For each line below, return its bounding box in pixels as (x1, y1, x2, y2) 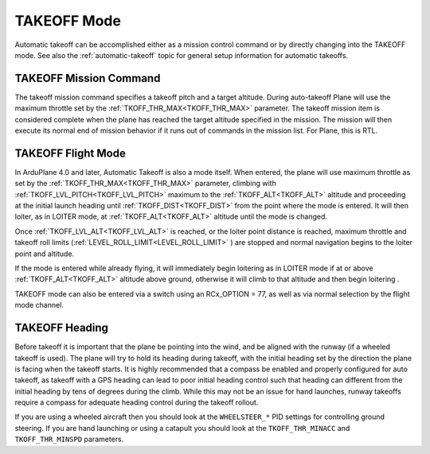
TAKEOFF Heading (14, 321, 109, 335)
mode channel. (14, 301, 64, 310)
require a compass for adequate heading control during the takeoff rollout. (14, 398, 259, 407)
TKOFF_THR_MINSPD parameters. (14, 434, 124, 444)
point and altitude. (14, 249, 75, 258)
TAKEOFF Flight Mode (14, 146, 127, 160)
